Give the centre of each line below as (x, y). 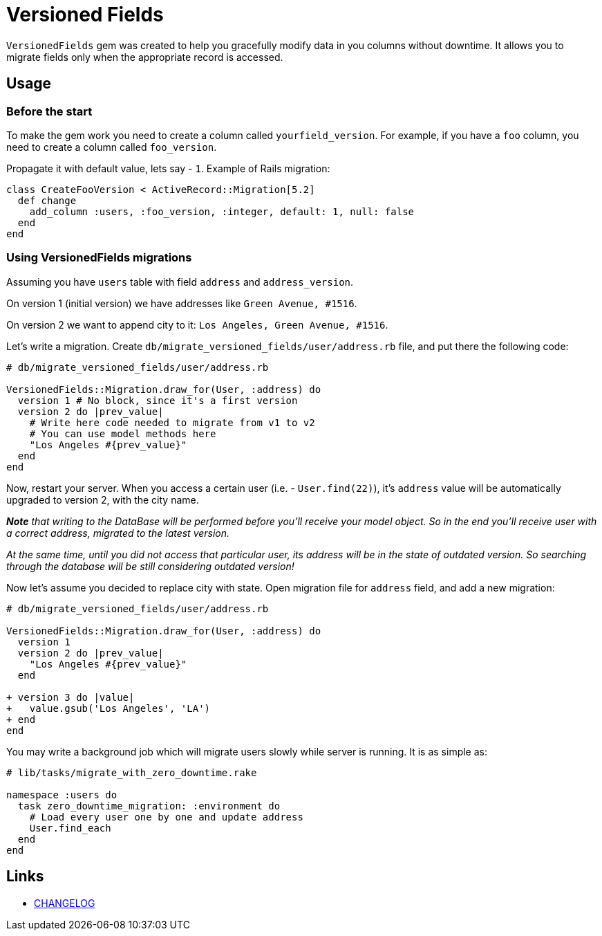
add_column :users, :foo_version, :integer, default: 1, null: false (222, 211)
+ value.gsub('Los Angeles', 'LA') (109, 708)
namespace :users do (62, 795)
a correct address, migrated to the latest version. (118, 533)
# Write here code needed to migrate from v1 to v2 (172, 422)
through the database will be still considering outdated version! (150, 566)
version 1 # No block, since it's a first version (158, 400)
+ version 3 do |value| (70, 697)
